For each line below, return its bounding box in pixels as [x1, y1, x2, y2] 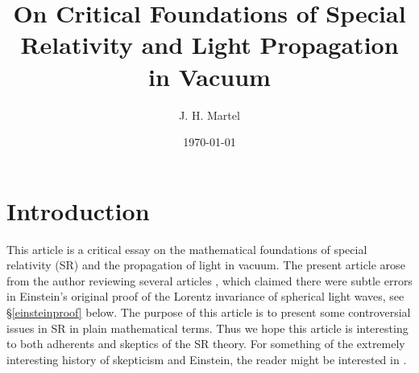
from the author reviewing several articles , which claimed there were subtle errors [6, 272, 413, 289]
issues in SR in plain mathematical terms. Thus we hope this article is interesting [6, 319, 409, 336]
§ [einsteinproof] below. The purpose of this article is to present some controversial [6, 304, 411, 320]
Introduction [6, 194, 150, 227]
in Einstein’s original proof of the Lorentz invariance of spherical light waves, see [6, 288, 404, 305]
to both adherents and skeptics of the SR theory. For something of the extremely [6, 335, 405, 352]
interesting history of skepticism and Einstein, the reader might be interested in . [6, 350, 407, 367]
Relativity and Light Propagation [20, 28, 399, 61]
